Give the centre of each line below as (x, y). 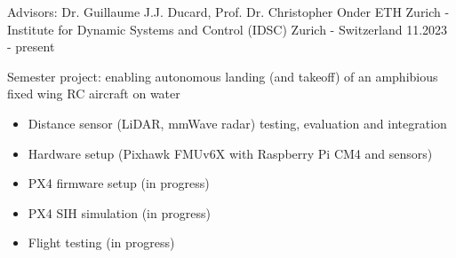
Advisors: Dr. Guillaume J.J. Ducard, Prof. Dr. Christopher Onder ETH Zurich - (228, 12)
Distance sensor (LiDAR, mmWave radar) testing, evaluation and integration (237, 123)
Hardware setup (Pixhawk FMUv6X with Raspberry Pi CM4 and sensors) (230, 153)
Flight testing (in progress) (101, 242)
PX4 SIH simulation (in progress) (119, 212)
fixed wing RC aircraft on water (94, 94)
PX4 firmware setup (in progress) (119, 183)
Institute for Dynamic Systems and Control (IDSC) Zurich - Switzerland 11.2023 (228, 29)
